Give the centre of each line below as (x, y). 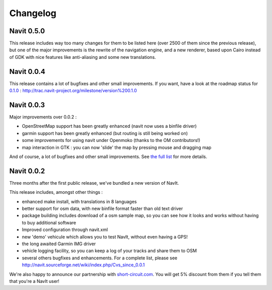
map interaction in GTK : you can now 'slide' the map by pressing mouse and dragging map (117, 147)
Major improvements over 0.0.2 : (43, 117)
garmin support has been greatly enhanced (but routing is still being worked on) (105, 133)
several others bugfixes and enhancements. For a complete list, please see (99, 258)
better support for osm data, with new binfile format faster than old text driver (103, 208)
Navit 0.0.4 (27, 71)
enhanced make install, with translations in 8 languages (79, 201)
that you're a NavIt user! (35, 281)
